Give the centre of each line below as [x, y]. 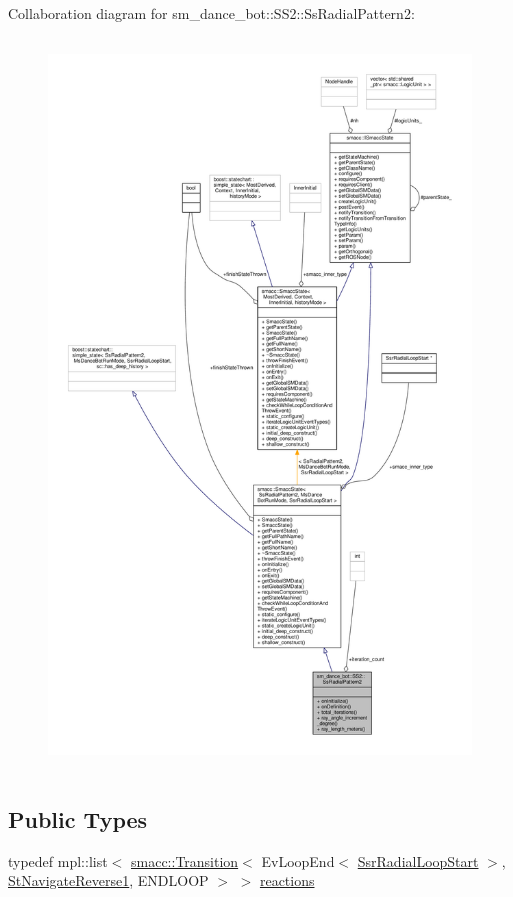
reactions [287, 880]
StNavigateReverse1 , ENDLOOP [108, 880]
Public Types [78, 818]
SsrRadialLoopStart [418, 860]
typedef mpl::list [58, 860]
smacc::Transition [184, 860]
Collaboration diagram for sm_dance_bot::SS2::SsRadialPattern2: [211, 13]
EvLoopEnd [298, 860]
